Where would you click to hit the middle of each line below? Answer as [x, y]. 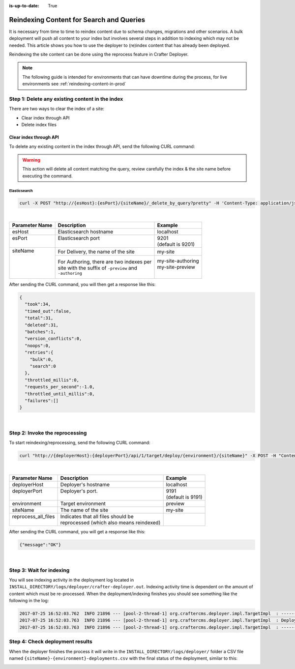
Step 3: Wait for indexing [39, 570]
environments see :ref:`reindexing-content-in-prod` [74, 84]
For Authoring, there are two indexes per [105, 262]
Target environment [83, 503]
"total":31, [39, 318]
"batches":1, [40, 332]
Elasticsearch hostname [85, 232]
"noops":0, [38, 346]
